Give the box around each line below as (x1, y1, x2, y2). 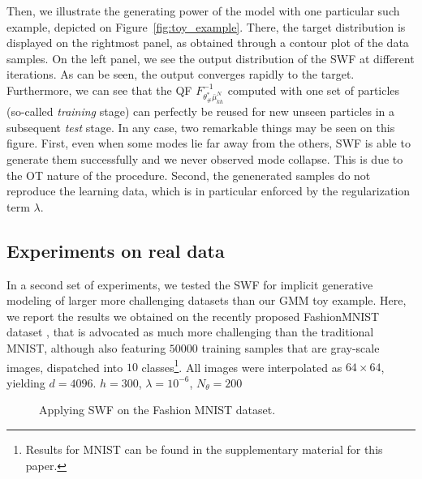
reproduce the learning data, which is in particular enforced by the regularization (6, 182, 411, 199)
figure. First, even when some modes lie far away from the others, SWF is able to (6, 135, 411, 152)
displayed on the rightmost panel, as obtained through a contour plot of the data (6, 34, 409, 51)
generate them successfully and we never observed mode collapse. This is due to (6, 151, 403, 167)
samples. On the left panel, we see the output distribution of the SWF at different (6, 49, 415, 66)
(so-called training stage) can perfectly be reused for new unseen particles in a (6, 103, 395, 120)
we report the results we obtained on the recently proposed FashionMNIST (6, 307, 380, 324)
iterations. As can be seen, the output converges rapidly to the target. (6, 66, 355, 83)
